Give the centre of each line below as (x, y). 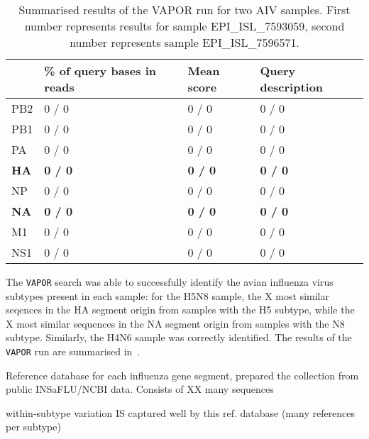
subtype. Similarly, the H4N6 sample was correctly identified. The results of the (179, 337)
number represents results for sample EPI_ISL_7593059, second (184, 26)
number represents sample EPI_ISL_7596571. (184, 42)
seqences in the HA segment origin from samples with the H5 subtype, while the (180, 310)
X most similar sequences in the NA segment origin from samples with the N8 (175, 323)
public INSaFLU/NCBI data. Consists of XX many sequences (140, 389)
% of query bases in (100, 71)
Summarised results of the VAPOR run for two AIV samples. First (184, 10)
